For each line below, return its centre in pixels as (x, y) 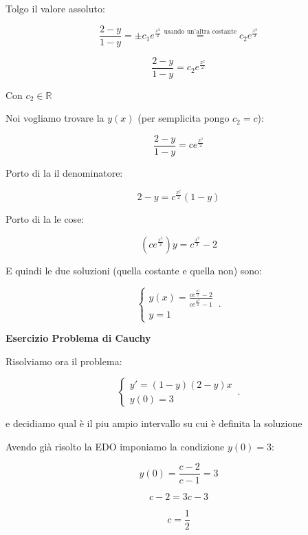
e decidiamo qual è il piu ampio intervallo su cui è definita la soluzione (154, 423)
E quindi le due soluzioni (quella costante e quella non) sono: (134, 270)
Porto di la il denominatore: (64, 172)
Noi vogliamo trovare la (55, 118)
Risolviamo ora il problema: (64, 361)
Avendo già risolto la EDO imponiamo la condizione (115, 446)
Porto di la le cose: (45, 219)
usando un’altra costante (200, 32)
